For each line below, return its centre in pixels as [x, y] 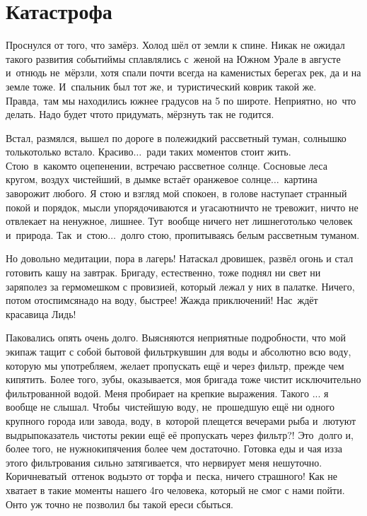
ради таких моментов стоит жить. [219, 152]
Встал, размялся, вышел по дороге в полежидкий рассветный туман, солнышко [176, 137]
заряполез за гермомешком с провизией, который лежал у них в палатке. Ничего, [180, 286]
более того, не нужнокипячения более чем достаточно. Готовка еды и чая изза [174, 448]
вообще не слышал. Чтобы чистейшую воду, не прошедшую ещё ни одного [170, 407]
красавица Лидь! [41, 313]
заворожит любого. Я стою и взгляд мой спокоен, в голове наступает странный [176, 193]
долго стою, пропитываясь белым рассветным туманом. [240, 234]
